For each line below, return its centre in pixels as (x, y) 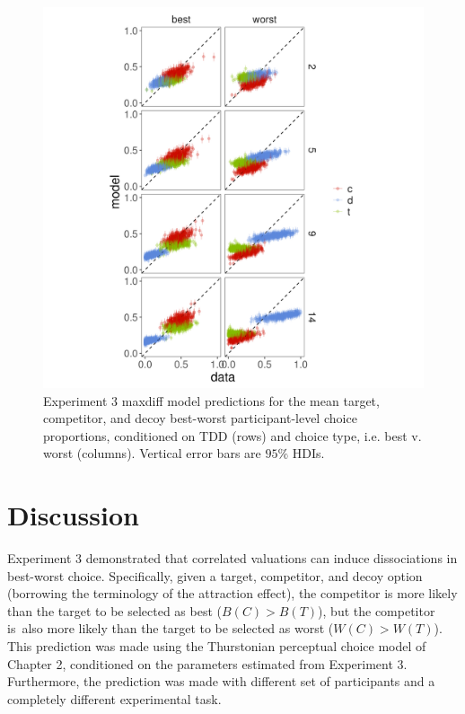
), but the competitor (377, 610)
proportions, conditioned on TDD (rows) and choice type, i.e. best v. (232, 435)
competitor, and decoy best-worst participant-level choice (200, 418)
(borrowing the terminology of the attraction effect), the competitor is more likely (232, 593)
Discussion (73, 515)
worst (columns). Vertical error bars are (152, 453)
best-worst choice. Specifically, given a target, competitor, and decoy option (215, 575)
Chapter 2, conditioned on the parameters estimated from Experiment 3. (207, 663)
